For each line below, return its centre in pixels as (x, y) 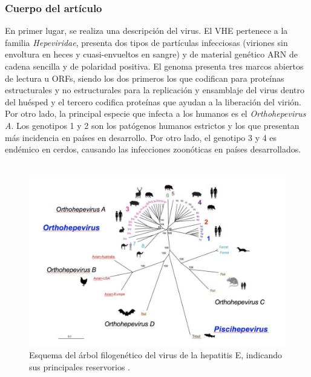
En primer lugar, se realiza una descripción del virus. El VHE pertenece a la (146, 31)
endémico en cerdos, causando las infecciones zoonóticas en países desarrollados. (153, 149)
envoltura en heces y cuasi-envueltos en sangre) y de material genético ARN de (151, 54)
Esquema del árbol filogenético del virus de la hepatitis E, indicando (156, 355)
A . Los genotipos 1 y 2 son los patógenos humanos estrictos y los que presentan (152, 125)
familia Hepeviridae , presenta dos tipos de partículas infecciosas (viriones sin (146, 42)
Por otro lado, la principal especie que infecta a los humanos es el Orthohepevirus (155, 113)
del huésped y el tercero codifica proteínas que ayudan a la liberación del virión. (153, 101)
